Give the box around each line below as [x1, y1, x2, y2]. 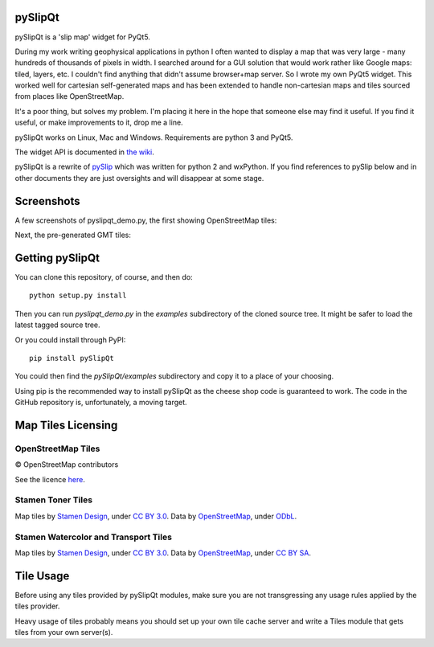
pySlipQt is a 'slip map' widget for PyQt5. [14, 32, 150, 42]
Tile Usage [14, 569, 70, 583]
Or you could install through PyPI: [14, 334, 126, 345]
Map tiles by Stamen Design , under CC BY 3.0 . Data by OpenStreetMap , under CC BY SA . [14, 547, 311, 558]
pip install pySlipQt [29, 354, 114, 362]
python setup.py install [29, 291, 127, 301]
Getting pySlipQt [14, 251, 100, 264]
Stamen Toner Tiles [14, 494, 92, 506]
